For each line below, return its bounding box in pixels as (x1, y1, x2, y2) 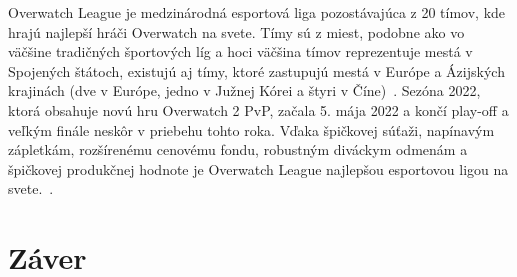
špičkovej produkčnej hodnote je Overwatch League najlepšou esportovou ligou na (8, 158, 509, 179)
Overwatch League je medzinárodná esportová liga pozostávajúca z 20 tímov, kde (8, 2, 506, 22)
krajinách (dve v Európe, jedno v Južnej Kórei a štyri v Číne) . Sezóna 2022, (8, 80, 481, 101)
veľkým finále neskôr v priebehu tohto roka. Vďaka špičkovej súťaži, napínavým (8, 119, 495, 140)
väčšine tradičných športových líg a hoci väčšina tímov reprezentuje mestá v (8, 41, 473, 62)
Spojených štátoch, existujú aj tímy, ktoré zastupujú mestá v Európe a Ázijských (8, 60, 505, 81)
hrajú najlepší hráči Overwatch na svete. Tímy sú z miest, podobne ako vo (8, 21, 465, 42)
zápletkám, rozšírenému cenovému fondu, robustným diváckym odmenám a (8, 139, 468, 160)
